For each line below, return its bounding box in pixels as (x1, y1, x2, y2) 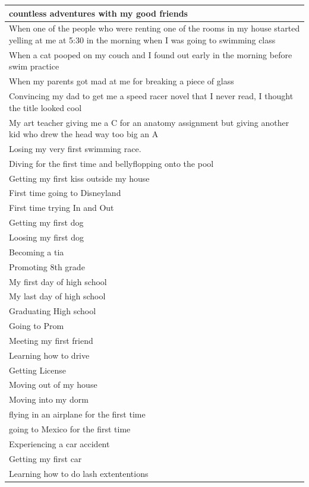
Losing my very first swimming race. (9, 142, 141, 154)
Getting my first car (9, 452, 82, 464)
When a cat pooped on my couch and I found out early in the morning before (9, 48, 292, 61)
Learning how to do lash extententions (9, 467, 149, 479)
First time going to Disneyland (9, 186, 121, 199)
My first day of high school (9, 275, 107, 287)
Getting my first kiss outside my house (9, 172, 150, 184)
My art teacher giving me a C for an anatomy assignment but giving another (9, 116, 289, 128)
